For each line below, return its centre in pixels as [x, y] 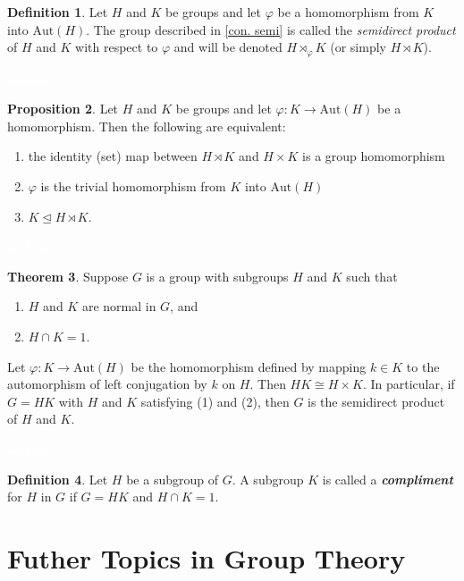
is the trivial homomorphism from [133, 186]
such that [372, 276]
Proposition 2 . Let [63, 109]
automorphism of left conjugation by [107, 384]
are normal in [119, 306]
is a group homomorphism [374, 156]
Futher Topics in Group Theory [207, 557]
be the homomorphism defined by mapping [249, 366]
